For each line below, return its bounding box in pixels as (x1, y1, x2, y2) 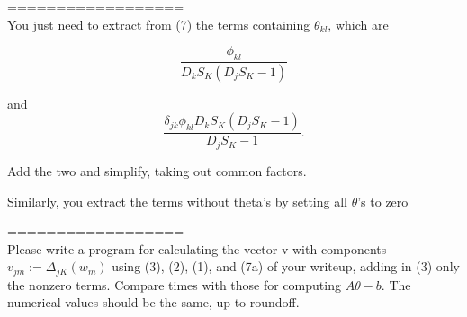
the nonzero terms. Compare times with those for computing (7, 275, 341, 294)
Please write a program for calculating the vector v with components (7, 239, 387, 258)
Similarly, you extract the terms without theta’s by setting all (7, 191, 347, 210)
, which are (328, 14, 389, 33)
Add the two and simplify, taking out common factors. (7, 161, 307, 180)
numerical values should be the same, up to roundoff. (7, 293, 300, 312)
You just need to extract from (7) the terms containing (7, 14, 310, 33)
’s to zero (357, 191, 409, 210)
